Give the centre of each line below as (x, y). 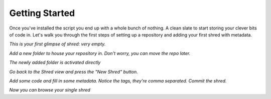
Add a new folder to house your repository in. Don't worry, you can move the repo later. (100, 53)
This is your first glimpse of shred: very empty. (57, 44)
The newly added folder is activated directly (55, 62)
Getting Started (42, 13)
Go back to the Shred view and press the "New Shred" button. (74, 71)
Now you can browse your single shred (50, 90)
